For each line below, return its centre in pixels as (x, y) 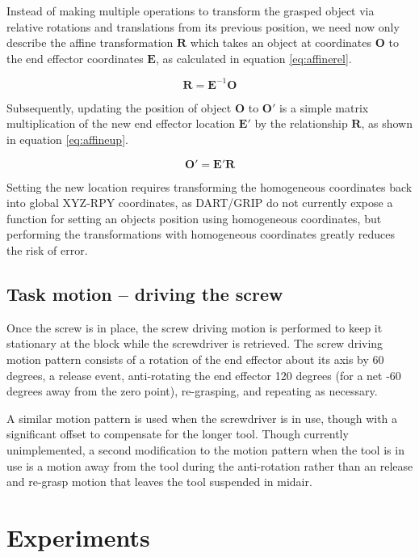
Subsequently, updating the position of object (119, 107)
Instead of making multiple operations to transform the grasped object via (191, 11)
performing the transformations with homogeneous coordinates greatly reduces (201, 234)
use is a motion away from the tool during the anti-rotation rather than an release (210, 465)
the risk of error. (47, 250)
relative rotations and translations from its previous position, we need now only (203, 26)
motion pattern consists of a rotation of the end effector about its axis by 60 (195, 359)
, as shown (387, 123)
